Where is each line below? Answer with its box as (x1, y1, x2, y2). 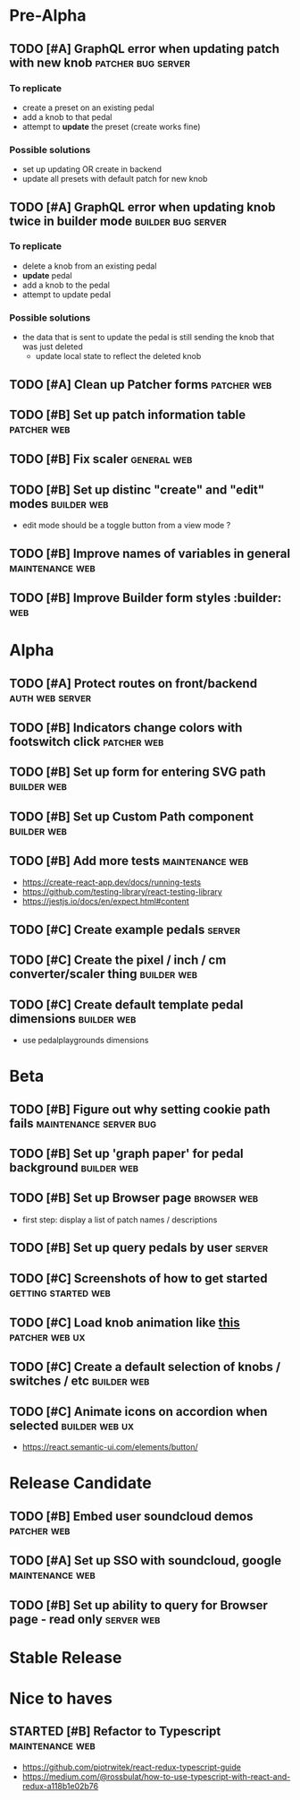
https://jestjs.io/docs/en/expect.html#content (21, 896, 189, 907)
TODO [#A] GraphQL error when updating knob (9, 199, 276, 215)
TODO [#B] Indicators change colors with (9, 720, 243, 735)
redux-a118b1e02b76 (21, 1780, 99, 1791)
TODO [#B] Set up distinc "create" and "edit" (9, 482, 265, 497)
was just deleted (21, 341, 83, 352)
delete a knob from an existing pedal (21, 261, 157, 271)
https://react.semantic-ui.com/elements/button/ (21, 1442, 198, 1453)
